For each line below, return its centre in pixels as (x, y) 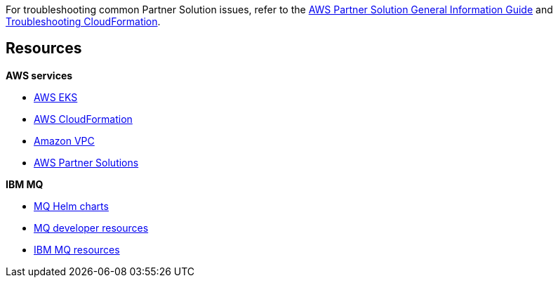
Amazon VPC (64, 140)
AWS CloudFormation (83, 119)
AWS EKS (56, 97)
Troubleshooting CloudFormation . (83, 21)
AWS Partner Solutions (86, 162)
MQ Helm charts (71, 206)
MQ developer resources (91, 228)
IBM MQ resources (77, 249)
